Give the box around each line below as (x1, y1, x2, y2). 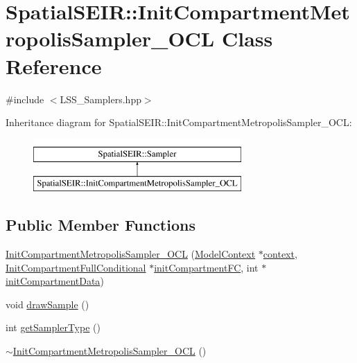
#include (6, 91, 44, 106)
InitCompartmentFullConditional (6, 260, 146, 274)
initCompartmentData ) (6, 274, 104, 288)
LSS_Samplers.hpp (60, 91, 141, 106)
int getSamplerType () (6, 320, 101, 335)
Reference (6, 51, 102, 80)
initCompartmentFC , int (154, 260, 259, 274)
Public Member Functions (6, 214, 195, 236)
